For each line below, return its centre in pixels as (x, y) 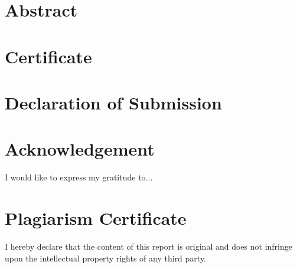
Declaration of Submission (113, 102)
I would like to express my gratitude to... (79, 177)
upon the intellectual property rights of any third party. (106, 258)
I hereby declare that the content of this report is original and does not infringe (148, 246)
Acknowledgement (80, 149)
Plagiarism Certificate (96, 218)
